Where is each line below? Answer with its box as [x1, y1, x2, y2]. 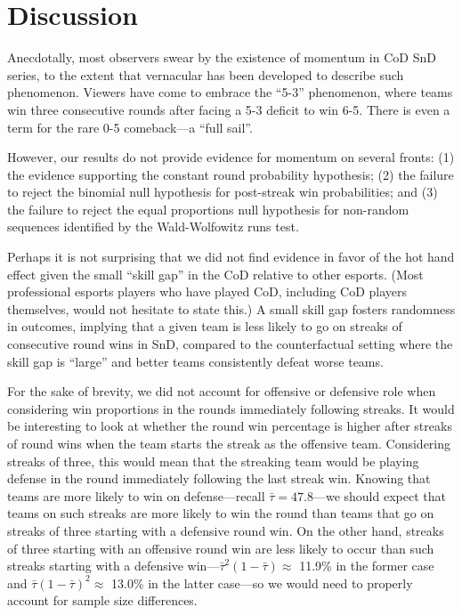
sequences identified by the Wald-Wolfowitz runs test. [7, 217, 299, 236]
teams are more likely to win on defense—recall [7, 486, 265, 505]
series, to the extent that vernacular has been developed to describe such [7, 65, 404, 84]
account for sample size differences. [7, 591, 198, 610]
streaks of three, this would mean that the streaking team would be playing [7, 451, 419, 470]
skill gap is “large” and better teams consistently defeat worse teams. [7, 352, 384, 370]
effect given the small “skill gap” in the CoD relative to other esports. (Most [7, 264, 424, 283]
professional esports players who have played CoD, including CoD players [7, 282, 408, 301]
